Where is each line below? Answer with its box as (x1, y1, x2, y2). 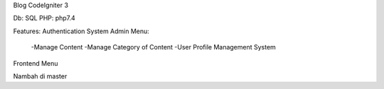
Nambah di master (13, 71, 68, 81)
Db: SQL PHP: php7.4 (13, 14, 76, 23)
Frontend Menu (13, 59, 58, 67)
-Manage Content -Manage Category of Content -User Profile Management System (31, 43, 277, 52)
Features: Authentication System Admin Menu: (13, 27, 149, 35)
